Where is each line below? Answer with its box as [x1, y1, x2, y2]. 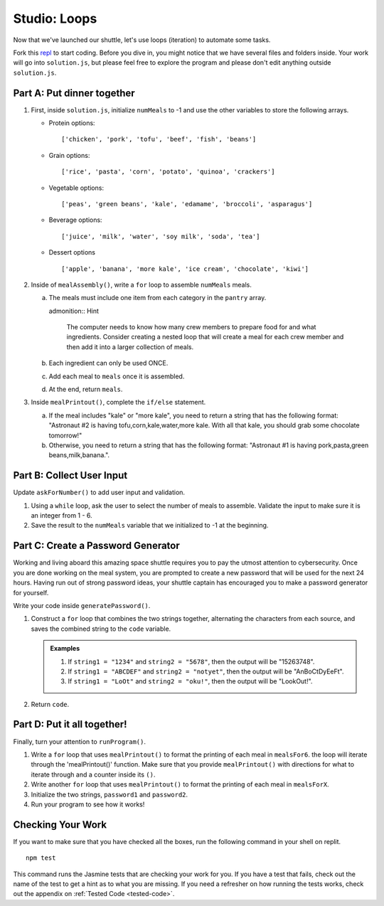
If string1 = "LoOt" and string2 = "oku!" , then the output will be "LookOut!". [68, 677, 313, 686]
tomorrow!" [48, 431, 82, 439]
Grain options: [48, 151, 90, 159]
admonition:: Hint [48, 307, 100, 315]
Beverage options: [48, 215, 102, 224]
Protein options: [48, 119, 95, 127]
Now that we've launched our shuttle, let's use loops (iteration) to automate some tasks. [13, 36, 271, 44]
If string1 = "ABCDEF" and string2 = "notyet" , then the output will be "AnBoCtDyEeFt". [68, 667, 344, 676]
